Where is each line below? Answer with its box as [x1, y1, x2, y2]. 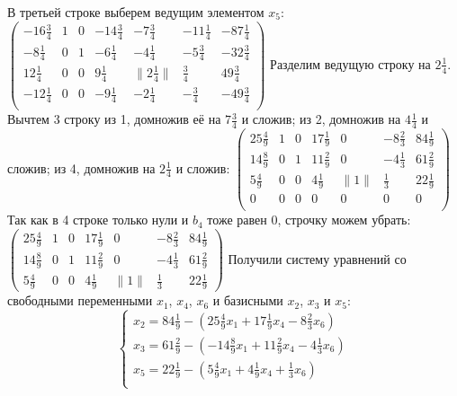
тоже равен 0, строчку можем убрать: [207, 210, 411, 229]
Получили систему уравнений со [228, 249, 407, 268]
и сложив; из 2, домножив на [241, 110, 401, 128]
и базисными [212, 291, 283, 310]
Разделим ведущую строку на [270, 54, 431, 73]
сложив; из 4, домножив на [7, 158, 156, 177]
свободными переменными [7, 291, 153, 310]
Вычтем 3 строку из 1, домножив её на [7, 110, 221, 128]
